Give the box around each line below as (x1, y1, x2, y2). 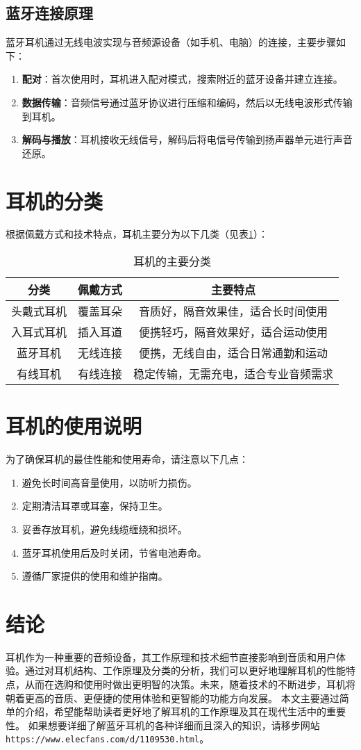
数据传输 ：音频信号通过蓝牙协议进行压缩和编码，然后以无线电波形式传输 (22, 95, 353, 109)
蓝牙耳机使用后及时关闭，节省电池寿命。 (22, 545, 207, 560)
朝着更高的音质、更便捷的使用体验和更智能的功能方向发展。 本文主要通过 (6, 690, 339, 705)
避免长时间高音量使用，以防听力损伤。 (22, 475, 197, 489)
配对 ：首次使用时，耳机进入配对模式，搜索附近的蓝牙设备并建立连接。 (22, 72, 343, 86)
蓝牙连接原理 (6, 2, 93, 24)
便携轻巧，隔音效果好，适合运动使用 (139, 324, 328, 341)
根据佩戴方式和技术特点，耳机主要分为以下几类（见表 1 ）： (6, 227, 268, 241)
